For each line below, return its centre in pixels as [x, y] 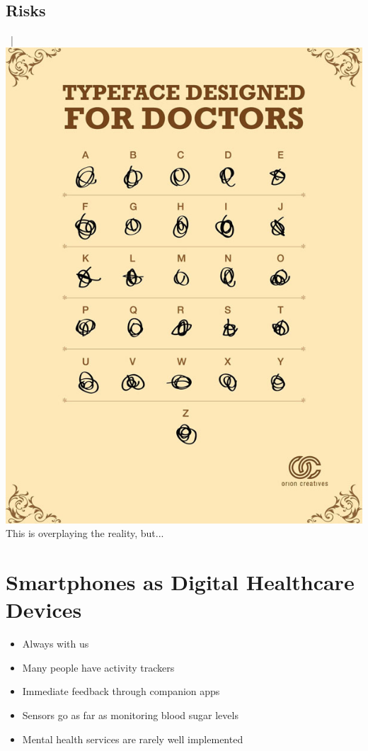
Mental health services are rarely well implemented [133, 739]
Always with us [56, 644]
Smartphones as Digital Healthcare [180, 582]
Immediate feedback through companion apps [121, 691]
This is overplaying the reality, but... [85, 533]
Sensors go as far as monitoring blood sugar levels [130, 715]
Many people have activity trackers [98, 667]
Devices [44, 610]
